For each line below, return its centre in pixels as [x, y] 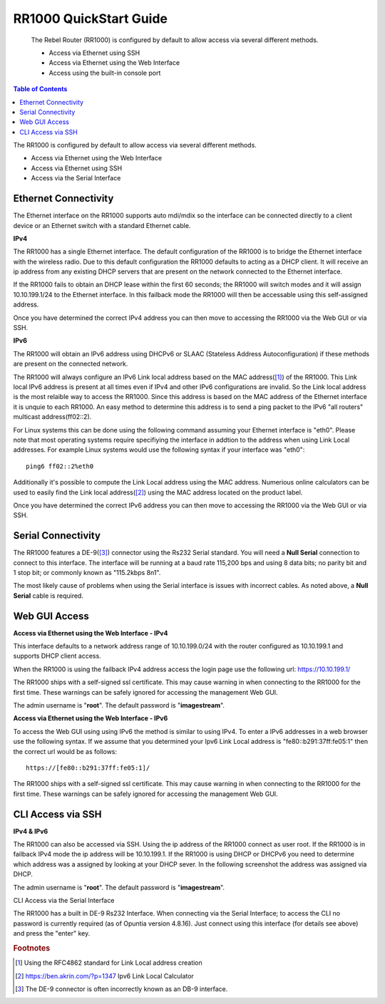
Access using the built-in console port [105, 73]
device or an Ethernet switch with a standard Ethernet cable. [102, 225]
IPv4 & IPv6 [31, 831]
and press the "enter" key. [52, 933]
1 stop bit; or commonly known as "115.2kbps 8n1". [87, 572]
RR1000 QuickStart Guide [90, 19]
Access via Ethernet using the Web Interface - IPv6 [91, 718]
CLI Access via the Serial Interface [64, 900]
